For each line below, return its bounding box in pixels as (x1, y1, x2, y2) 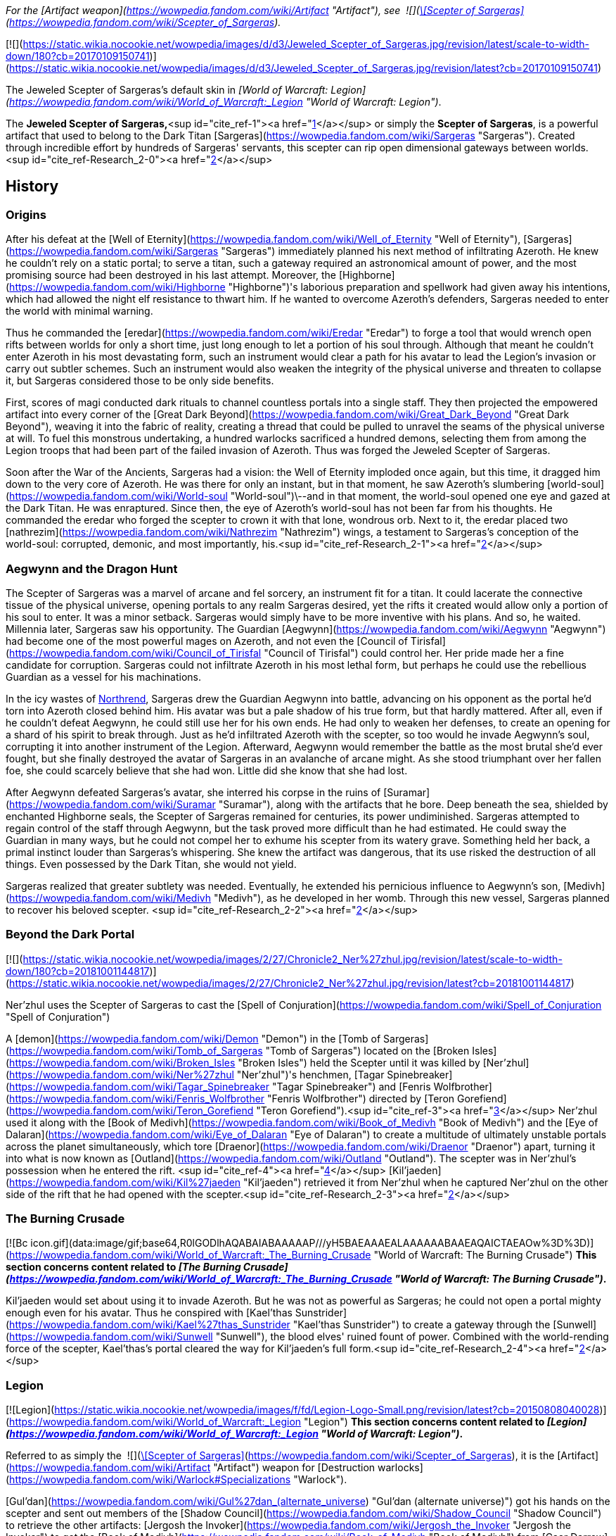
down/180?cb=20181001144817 (6, 964, 150, 977)
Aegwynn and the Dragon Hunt (6, 561, 178, 576)
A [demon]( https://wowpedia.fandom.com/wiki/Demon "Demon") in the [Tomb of (6, 1032, 381, 1045)
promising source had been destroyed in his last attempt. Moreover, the (6, 269, 337, 282)
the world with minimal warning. (6, 305, 153, 317)
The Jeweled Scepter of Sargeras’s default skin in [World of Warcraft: (6, 84, 328, 96)
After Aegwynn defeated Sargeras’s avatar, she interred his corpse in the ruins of (6, 786, 381, 798)
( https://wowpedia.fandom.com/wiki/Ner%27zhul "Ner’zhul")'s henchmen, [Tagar (6, 1068, 385, 1081)
